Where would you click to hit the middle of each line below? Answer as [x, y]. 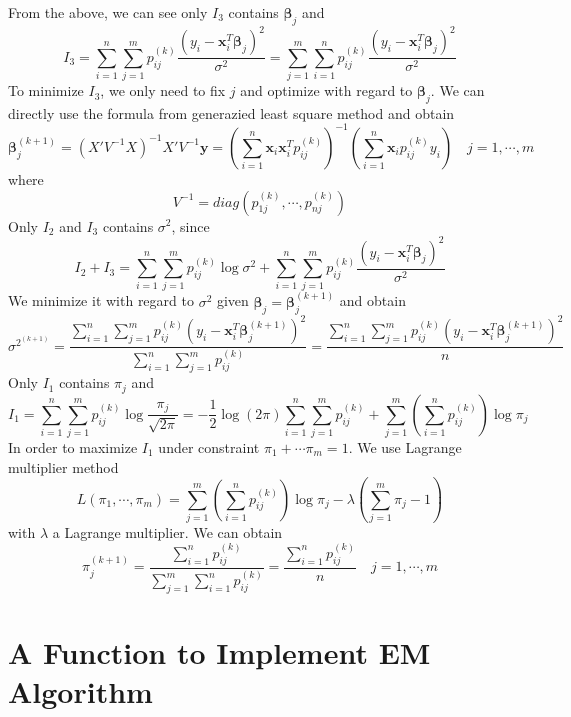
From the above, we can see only [108, 12]
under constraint [209, 447]
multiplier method [63, 466]
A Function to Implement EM [219, 652]
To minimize [46, 90]
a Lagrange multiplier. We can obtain [167, 531]
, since [190, 225]
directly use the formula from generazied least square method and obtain [231, 112]
